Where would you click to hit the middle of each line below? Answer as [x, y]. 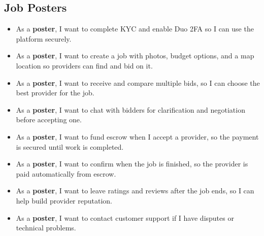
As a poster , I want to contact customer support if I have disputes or [125, 217]
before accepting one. [49, 120]
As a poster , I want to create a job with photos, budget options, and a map [135, 56]
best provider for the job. [55, 93]
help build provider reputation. [64, 200]
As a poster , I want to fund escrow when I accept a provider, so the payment [137, 136]
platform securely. [44, 38]
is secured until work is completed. [70, 146]
